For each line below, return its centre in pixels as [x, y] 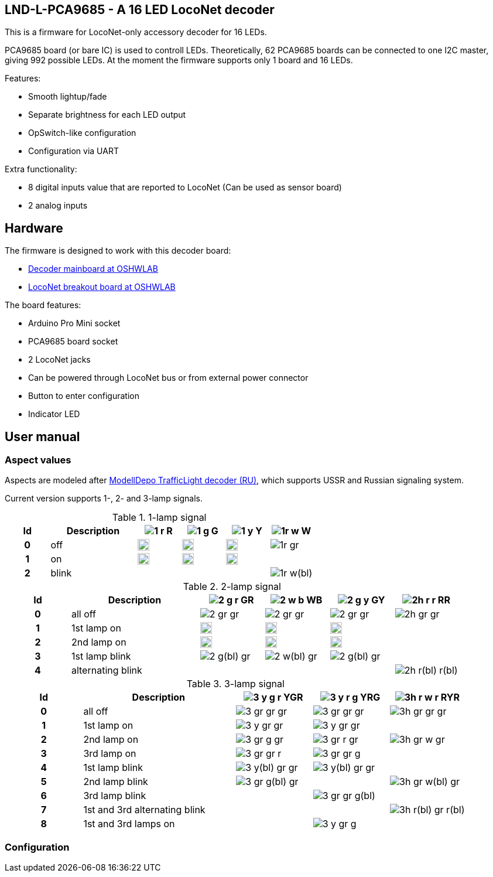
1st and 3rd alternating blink [144, 810]
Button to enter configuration [84, 396]
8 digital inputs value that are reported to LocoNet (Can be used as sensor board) [185, 187]
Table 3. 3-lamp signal [235, 684]
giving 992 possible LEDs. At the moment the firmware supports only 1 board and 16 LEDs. [179, 60]
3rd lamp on [110, 754]
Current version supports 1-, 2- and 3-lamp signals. [104, 499]
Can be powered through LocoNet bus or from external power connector [168, 378]
